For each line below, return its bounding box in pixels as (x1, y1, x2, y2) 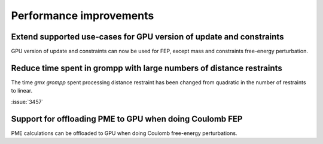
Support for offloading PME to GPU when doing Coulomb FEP (11, 114, 243, 124)
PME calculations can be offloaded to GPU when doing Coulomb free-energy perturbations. (11, 129, 237, 137)
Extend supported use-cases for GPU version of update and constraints (11, 32, 284, 42)
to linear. (11, 87, 33, 94)
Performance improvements (11, 9, 154, 22)
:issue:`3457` (11, 98, 44, 105)
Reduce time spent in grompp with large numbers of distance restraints (11, 63, 282, 73)
